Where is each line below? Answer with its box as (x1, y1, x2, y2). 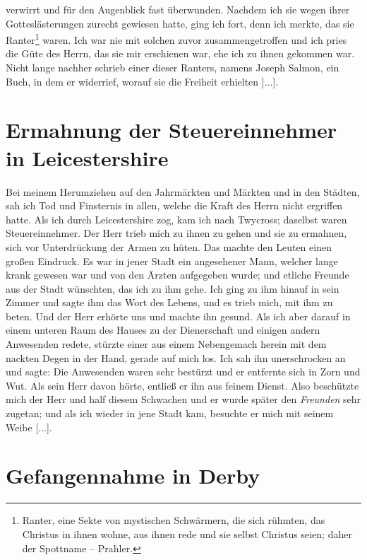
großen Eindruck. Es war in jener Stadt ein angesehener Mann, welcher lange (6, 253, 338, 268)
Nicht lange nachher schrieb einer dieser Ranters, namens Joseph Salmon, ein (6, 60, 339, 75)
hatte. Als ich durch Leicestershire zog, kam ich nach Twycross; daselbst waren (6, 211, 347, 226)
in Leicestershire (6, 143, 169, 172)
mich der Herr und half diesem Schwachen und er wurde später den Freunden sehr (6, 392, 361, 407)
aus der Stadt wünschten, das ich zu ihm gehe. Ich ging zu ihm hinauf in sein (6, 281, 339, 296)
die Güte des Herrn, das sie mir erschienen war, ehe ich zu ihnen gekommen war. (6, 46, 355, 61)
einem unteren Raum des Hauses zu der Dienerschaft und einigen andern (6, 322, 320, 337)
